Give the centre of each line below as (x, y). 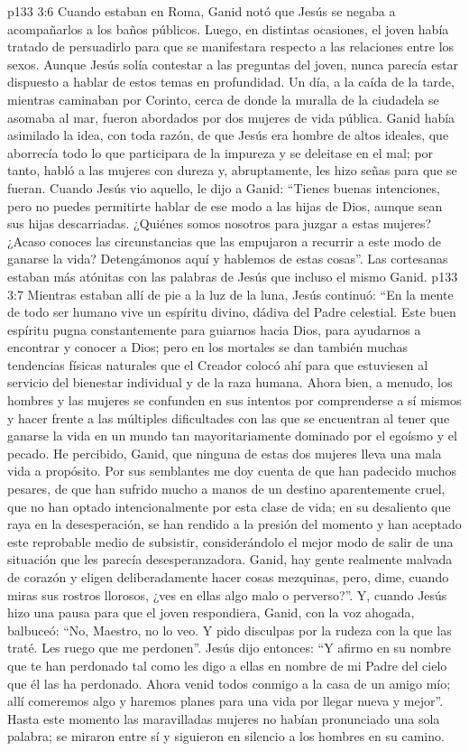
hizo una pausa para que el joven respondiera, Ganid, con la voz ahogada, (211, 612)
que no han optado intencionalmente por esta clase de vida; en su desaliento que (229, 506)
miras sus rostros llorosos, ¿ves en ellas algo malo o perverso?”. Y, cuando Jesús (227, 594)
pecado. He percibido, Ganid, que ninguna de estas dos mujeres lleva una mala (225, 453)
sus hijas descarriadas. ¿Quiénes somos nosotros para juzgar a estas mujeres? (220, 223)
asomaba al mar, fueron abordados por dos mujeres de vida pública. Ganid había (231, 117)
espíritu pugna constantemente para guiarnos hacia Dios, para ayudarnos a (214, 329)
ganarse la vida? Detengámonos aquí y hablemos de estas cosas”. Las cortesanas (228, 259)
